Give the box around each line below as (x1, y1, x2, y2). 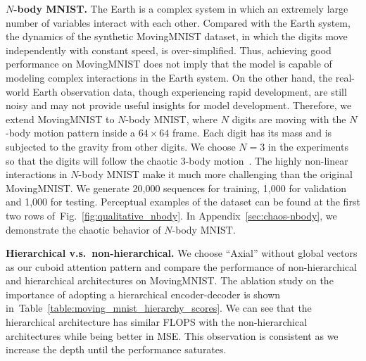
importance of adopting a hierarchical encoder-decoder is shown (6, 286, 281, 301)
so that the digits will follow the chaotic (6, 153, 177, 167)
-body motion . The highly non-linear (185, 153, 348, 167)
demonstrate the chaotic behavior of (6, 222, 161, 236)
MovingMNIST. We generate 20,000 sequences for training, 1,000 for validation (6, 180, 347, 195)
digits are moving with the (232, 111, 346, 126)
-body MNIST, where (125, 111, 218, 126)
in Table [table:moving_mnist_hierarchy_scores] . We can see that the (6, 300, 312, 315)
